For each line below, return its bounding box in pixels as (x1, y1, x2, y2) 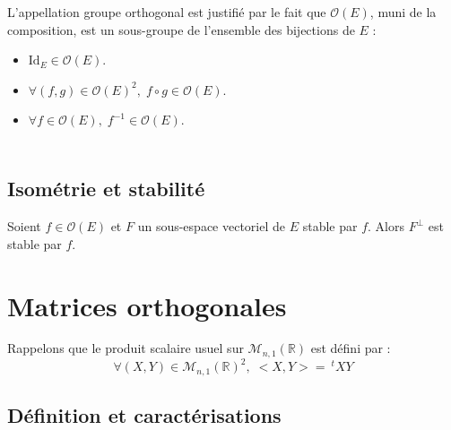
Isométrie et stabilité (7, 175, 205, 202)
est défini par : (310, 339, 391, 357)
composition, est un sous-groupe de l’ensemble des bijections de (7, 20, 355, 39)
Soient (7, 217, 41, 236)
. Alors (368, 217, 404, 236)
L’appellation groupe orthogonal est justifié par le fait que (7, 3, 326, 21)
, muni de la (369, 3, 437, 21)
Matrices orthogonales (7, 287, 287, 323)
